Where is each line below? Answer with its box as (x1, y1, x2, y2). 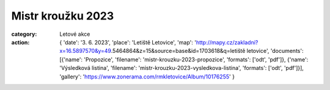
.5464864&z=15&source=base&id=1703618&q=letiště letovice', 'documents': (111, 47, 304, 55)
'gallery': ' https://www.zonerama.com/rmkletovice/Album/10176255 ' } (59, 73, 235, 80)
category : (11, 30, 37, 38)
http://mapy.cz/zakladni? (196, 38, 258, 46)
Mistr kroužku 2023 (11, 9, 114, 22)
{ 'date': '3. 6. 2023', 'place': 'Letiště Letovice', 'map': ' (59, 38, 197, 46)
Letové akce (59, 30, 90, 38)
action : (11, 38, 30, 46)
